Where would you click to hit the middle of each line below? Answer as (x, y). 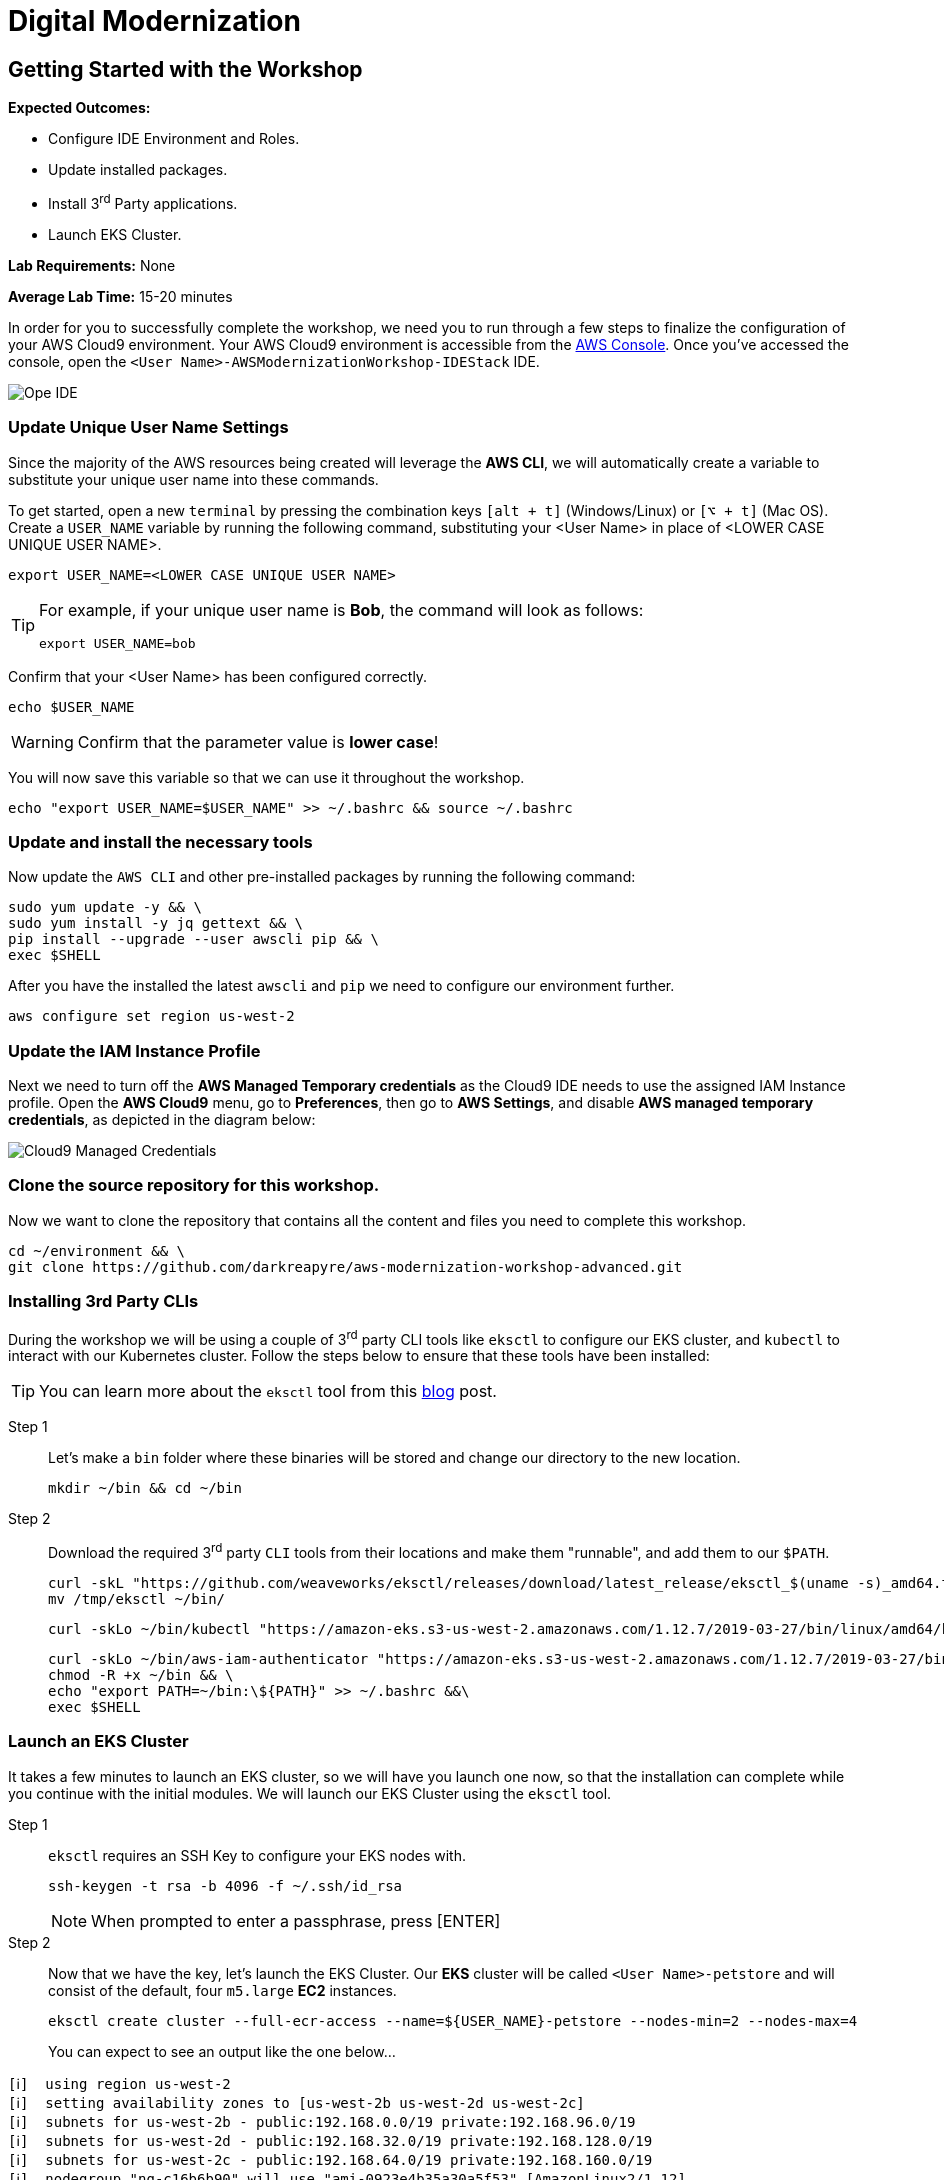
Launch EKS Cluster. (115, 234)
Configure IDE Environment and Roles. (174, 139)
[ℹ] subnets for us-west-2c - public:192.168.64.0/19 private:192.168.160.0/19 (330, 2159)
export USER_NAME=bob (117, 643)
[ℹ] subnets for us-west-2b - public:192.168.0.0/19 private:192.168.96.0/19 (322, 2121)
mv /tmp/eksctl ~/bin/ (137, 1598)
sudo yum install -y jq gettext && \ (156, 923)
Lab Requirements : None (92, 265)
